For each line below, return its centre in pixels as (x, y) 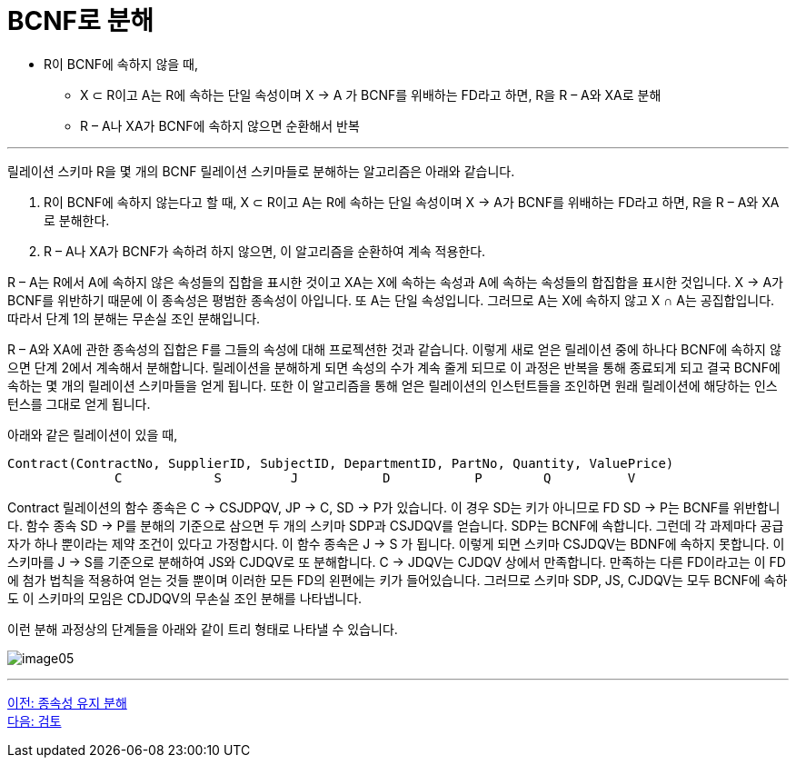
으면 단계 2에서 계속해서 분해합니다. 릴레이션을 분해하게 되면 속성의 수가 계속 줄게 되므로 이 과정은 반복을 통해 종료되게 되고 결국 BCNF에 (394, 367)
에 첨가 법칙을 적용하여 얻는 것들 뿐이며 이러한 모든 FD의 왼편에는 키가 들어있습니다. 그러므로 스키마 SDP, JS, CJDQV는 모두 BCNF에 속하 (398, 580)
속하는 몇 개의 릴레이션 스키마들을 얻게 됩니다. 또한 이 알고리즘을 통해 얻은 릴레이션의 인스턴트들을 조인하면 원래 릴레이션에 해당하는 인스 (393, 385)
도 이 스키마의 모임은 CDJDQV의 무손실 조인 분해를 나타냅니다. (185, 598)
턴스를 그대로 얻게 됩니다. (79, 403)
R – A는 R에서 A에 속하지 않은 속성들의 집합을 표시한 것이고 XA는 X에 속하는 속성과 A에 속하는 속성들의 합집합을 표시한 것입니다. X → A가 (395, 282)
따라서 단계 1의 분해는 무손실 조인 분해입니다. (134, 318)
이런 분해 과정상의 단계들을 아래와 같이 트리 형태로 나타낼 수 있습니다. (203, 629)
